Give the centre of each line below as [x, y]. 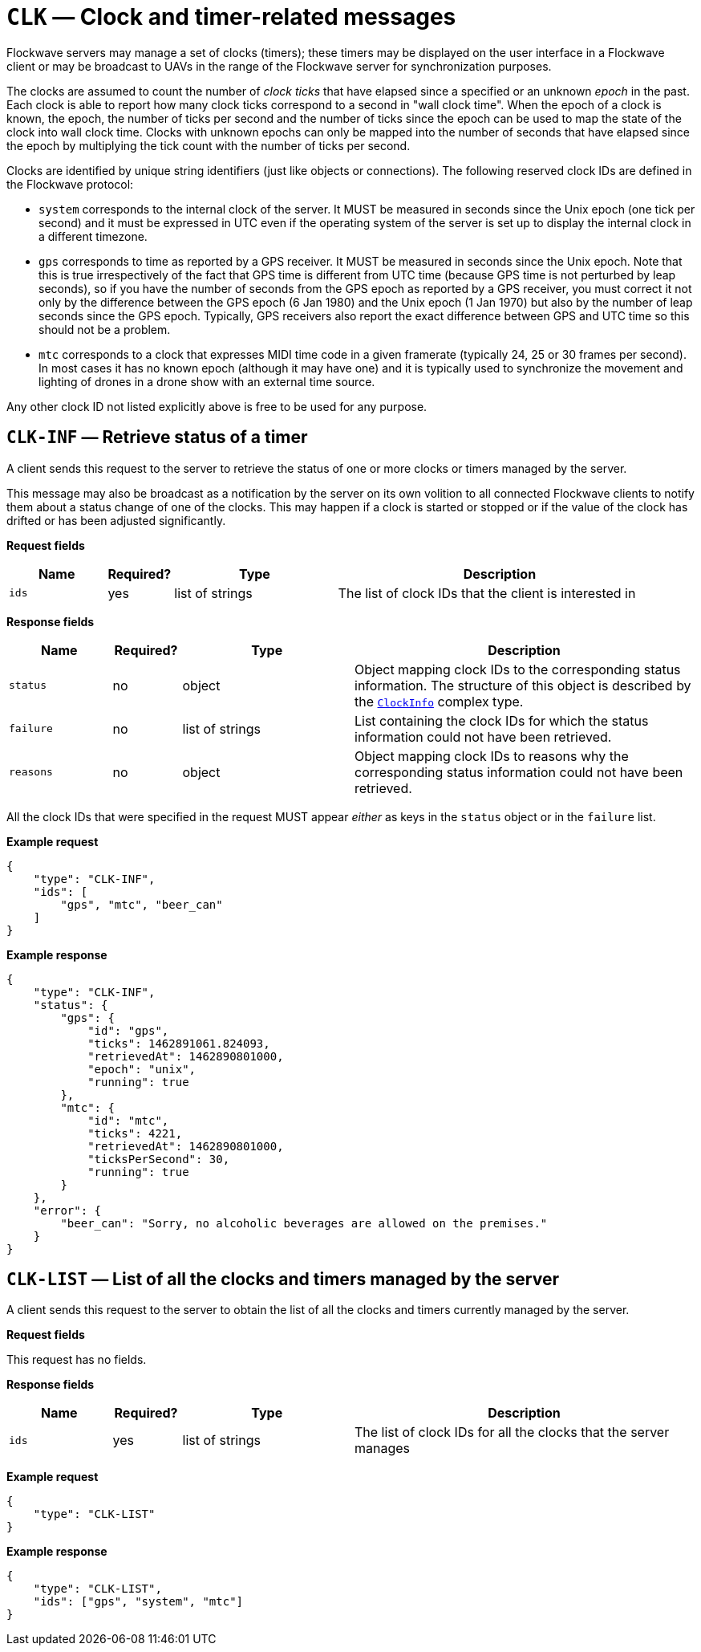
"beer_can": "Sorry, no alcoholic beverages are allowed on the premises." [304, 1223]
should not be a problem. [105, 329]
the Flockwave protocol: [70, 184]
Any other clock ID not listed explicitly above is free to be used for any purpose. [217, 406]
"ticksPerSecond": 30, [159, 1159]
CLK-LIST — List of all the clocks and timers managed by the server [283, 1280]
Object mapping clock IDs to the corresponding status [518, 669]
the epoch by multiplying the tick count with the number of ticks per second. [209, 145]
